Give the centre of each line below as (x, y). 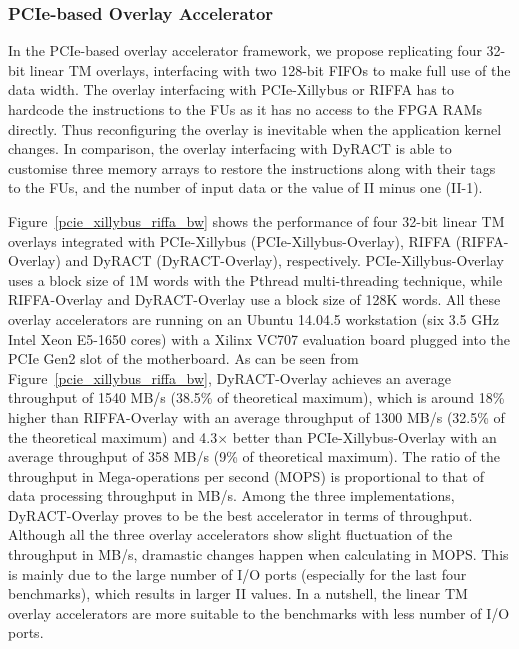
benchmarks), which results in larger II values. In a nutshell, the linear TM (238, 593)
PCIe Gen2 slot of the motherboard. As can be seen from (183, 358)
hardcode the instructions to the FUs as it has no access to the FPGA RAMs (245, 109)
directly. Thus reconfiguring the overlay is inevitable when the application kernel (255, 128)
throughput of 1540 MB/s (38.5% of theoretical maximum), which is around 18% (256, 397)
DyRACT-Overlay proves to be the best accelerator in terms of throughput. (240, 514)
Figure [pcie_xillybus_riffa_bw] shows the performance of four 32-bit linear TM (256, 220)
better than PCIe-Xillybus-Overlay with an (364, 436)
